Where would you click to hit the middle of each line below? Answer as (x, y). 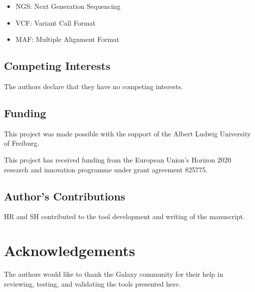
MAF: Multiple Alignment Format (67, 39)
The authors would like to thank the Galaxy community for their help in (114, 274)
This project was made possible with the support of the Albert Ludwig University (127, 133)
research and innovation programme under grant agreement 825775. (106, 169)
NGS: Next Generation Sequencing (68, 6)
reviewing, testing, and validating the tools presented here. (92, 283)
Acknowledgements (70, 250)
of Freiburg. (22, 143)
